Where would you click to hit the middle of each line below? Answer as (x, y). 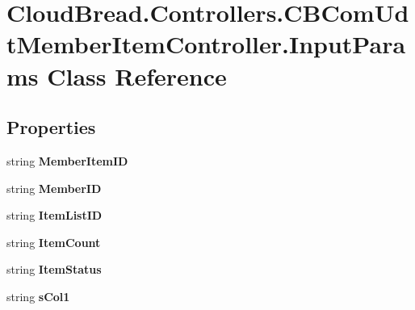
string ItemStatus (54, 269)
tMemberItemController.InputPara (206, 44)
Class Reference (137, 75)
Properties (51, 127)
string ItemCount (54, 242)
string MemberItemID (67, 160)
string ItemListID (54, 215)
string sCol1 (38, 296)
